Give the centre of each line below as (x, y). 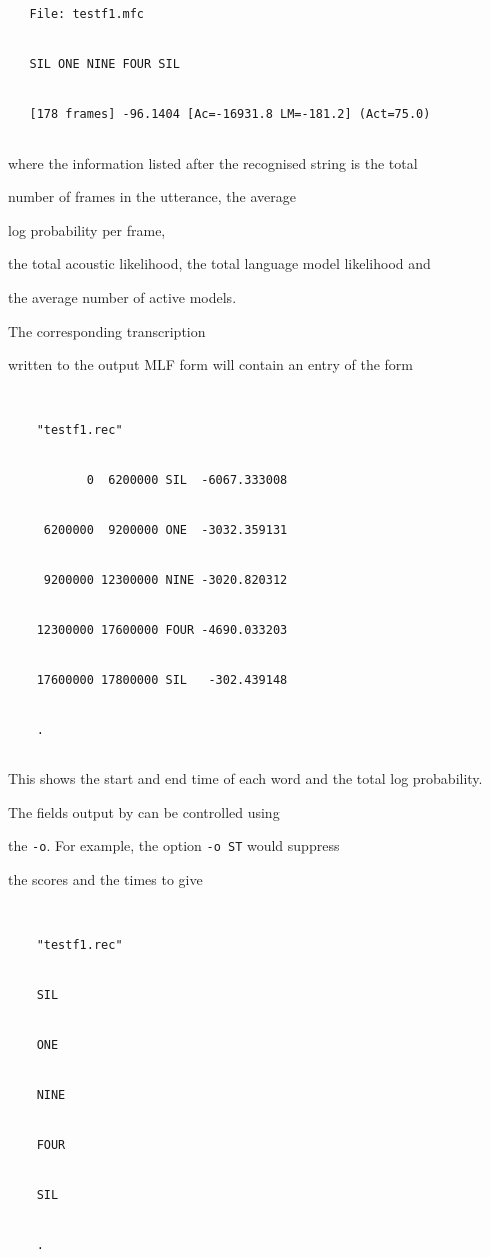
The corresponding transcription (107, 330)
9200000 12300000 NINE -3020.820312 (165, 579)
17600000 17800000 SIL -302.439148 (162, 679)
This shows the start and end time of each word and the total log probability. (245, 778)
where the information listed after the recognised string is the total (213, 162)
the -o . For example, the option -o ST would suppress (174, 845)
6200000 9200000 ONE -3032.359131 (165, 529)
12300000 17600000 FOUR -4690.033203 (162, 629)
